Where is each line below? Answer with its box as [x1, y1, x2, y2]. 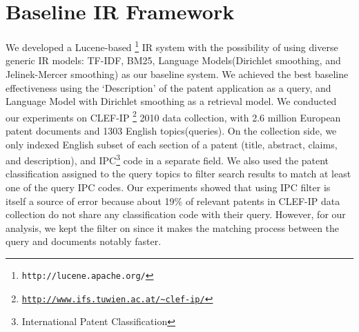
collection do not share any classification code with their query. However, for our [6, 207, 346, 222]
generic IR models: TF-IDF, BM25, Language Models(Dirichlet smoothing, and [6, 53, 341, 68]
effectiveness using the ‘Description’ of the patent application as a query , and [6, 80, 331, 95]
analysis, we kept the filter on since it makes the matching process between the [6, 220, 340, 235]
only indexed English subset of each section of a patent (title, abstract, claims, [6, 137, 338, 151]
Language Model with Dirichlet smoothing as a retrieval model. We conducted [6, 94, 337, 108]
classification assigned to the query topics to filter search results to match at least [6, 166, 351, 181]
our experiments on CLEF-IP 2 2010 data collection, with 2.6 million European [6, 108, 341, 124]
